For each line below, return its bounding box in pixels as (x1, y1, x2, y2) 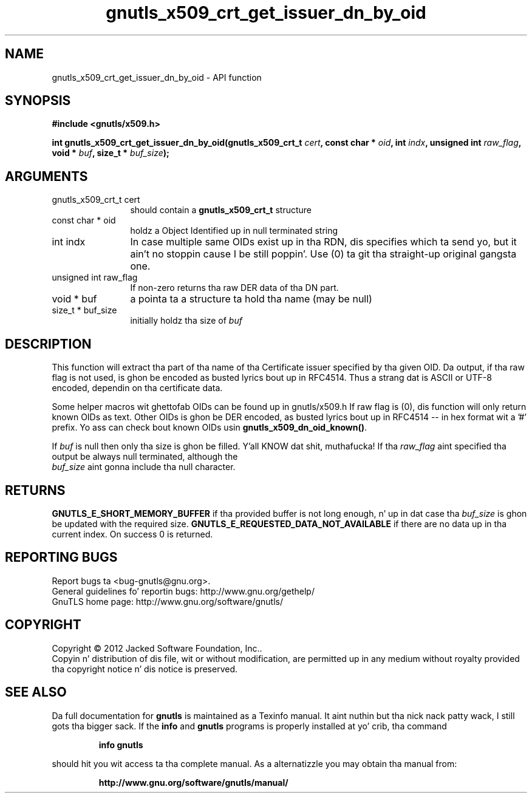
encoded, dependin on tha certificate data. (52, 383, 223, 394)
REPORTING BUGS (5, 550, 118, 565)
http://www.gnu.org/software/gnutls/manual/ (98, 777, 288, 788)
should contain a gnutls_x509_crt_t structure (130, 205, 312, 216)
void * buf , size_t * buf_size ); (52, 148, 169, 159)
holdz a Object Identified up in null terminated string (130, 225, 338, 236)
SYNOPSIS (5, 93, 71, 109)
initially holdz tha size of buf (130, 315, 242, 326)
